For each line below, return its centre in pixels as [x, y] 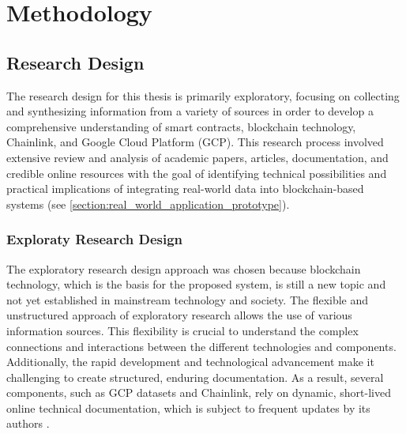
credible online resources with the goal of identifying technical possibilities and [197, 173]
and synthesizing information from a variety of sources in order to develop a [190, 111]
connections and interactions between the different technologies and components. [201, 346]
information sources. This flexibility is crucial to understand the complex [182, 330]
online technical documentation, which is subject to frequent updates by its [188, 408]
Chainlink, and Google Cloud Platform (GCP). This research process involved [195, 142]
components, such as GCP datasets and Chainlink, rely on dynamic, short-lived [199, 392]
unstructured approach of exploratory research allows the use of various [179, 315]
